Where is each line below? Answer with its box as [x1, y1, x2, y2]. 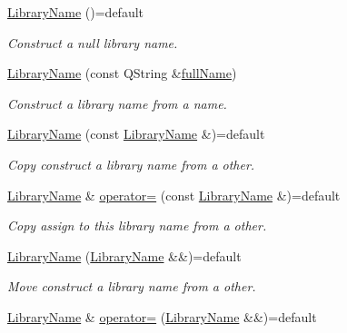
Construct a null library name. [7, 33, 178, 52]
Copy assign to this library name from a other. [7, 216, 267, 235]
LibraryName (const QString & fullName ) [7, 64, 237, 83]
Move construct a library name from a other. [7, 277, 256, 296]
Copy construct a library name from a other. [7, 154, 255, 173]
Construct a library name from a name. [7, 93, 227, 113]
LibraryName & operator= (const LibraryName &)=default [7, 185, 341, 204]
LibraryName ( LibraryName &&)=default [7, 246, 242, 265]
